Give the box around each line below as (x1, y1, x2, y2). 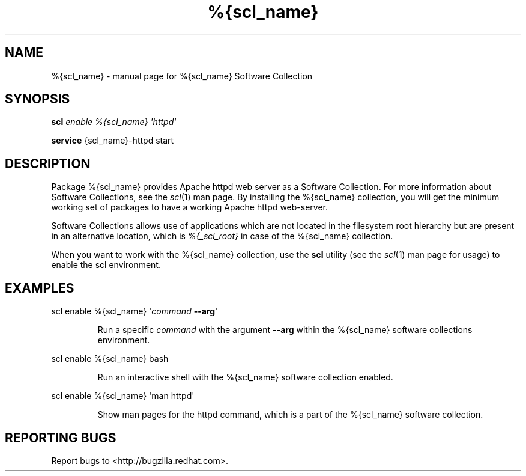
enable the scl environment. (51, 260, 161, 270)
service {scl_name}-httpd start (51, 135, 174, 146)
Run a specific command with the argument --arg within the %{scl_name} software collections (97, 325, 473, 335)
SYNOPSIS (5, 91, 70, 107)
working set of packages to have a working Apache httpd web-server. (51, 202, 328, 213)
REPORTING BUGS (5, 430, 116, 445)
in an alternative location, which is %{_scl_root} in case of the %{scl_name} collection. (51, 231, 393, 242)
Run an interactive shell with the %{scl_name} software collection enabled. (97, 372, 393, 383)
